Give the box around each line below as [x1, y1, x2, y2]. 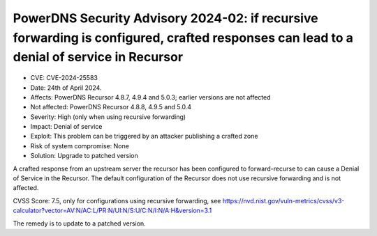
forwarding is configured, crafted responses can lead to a [13, 30, 354, 45]
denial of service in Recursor [13, 49, 184, 65]
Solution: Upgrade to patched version [30, 152, 139, 160]
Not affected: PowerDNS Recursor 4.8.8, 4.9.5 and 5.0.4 [30, 103, 192, 111]
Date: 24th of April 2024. [30, 84, 102, 92]
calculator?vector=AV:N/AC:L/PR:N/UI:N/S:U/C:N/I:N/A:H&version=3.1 [13, 206, 212, 215]
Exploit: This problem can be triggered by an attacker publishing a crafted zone [30, 132, 258, 141]
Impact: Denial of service [30, 123, 103, 131]
